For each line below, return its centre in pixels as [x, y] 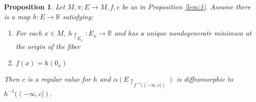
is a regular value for [59, 79]
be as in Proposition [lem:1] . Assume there [186, 6]
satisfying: [78, 16]
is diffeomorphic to [205, 79]
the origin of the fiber [48, 46]
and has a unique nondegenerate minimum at [183, 33]
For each [29, 33]
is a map [17, 16]
